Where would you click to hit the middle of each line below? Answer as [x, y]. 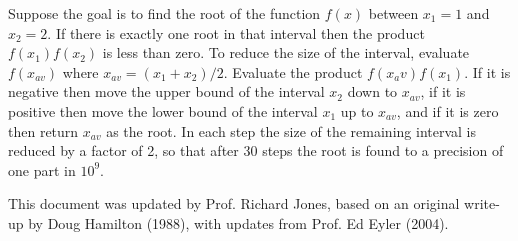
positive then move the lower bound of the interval [163, 110]
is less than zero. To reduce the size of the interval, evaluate [286, 52]
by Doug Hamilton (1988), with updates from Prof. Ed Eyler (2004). [238, 222]
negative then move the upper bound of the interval [166, 91]
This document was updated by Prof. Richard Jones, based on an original [234, 203]
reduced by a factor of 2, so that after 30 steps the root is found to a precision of [256, 150]
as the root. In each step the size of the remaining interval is [291, 130]
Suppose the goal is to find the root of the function [164, 13]
